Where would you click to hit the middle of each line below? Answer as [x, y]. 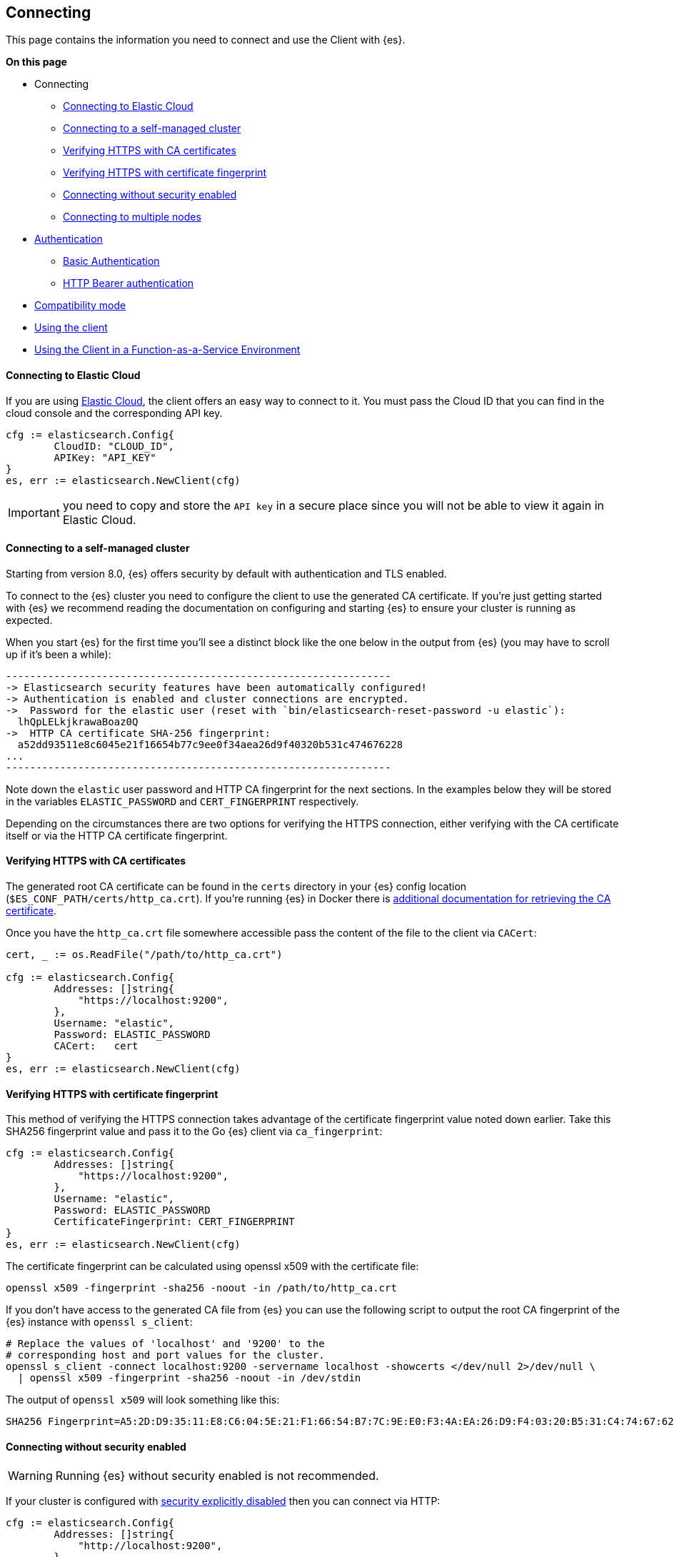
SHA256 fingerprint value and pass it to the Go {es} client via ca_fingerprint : [194, 1132]
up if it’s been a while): [59, 654]
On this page [36, 62]
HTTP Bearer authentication [129, 283]
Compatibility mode [80, 306]
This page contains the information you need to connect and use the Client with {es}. [206, 40]
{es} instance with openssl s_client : [99, 1322]
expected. [29, 620]
